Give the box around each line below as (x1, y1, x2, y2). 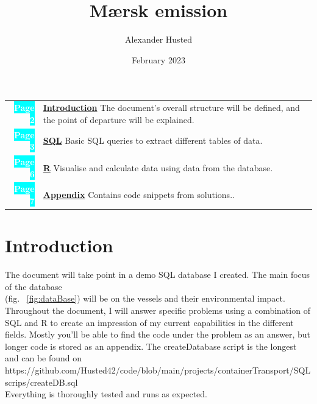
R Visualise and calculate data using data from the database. (43, 161, 273, 174)
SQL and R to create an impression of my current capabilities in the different (5, 316, 294, 328)
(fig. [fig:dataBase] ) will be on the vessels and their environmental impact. (5, 292, 285, 305)
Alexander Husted (124, 33, 193, 46)
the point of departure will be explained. (43, 113, 194, 126)
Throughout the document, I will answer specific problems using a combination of (5, 303, 310, 316)
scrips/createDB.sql (5, 375, 78, 388)
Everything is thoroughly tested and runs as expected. (5, 388, 207, 400)
